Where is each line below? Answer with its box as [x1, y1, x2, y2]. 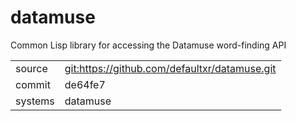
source [15, 61, 48, 75]
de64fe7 [64, 77, 106, 91]
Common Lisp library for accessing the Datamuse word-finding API [10, 39, 287, 51]
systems [15, 94, 55, 108]
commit [15, 77, 51, 91]
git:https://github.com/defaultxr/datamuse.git [64, 61, 277, 75]
